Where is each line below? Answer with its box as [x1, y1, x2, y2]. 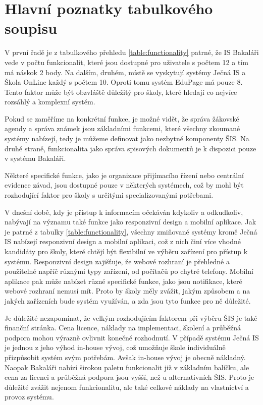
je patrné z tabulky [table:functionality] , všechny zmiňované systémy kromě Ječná [5, 226, 257, 237]
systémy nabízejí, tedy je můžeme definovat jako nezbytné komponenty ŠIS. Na [5, 133, 249, 144]
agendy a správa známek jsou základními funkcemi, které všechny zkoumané [5, 123, 240, 134]
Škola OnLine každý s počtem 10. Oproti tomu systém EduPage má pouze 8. [5, 77, 243, 87]
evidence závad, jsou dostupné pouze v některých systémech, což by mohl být [5, 180, 244, 190]
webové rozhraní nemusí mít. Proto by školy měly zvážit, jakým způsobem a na [5, 285, 250, 296]
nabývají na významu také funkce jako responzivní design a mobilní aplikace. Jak [5, 216, 256, 227]
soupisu [5, 18, 58, 38]
